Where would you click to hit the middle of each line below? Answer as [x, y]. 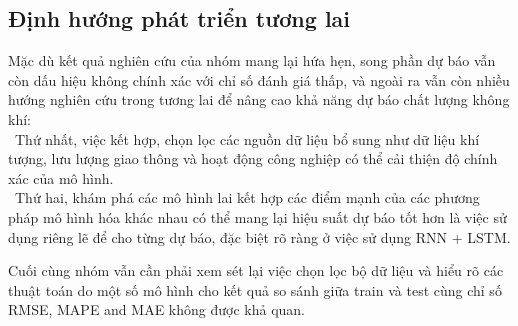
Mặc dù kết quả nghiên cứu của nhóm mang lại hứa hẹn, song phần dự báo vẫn [252, 60]
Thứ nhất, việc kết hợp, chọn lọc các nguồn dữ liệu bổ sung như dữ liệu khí [247, 138]
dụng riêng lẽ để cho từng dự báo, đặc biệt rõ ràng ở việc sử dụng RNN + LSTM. [259, 236]
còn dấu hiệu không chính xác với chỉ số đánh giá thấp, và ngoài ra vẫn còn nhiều [259, 79]
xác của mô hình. [61, 177]
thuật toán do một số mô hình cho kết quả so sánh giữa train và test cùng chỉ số [255, 289]
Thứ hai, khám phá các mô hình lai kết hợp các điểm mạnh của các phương [247, 197]
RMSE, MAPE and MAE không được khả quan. [156, 309]
